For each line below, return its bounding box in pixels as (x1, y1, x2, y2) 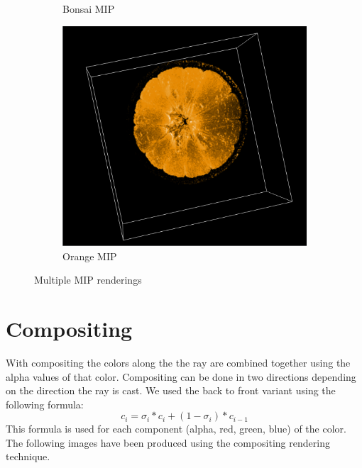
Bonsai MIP (62, 1, 115, 16)
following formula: (6, 396, 84, 411)
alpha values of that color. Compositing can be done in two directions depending (6, 369, 356, 384)
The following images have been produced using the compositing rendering (6, 435, 330, 450)
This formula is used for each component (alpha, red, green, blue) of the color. (6, 421, 346, 436)
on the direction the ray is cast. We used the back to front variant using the (6, 383, 336, 398)
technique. (6, 449, 50, 464)
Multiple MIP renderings (34, 272, 142, 287)
